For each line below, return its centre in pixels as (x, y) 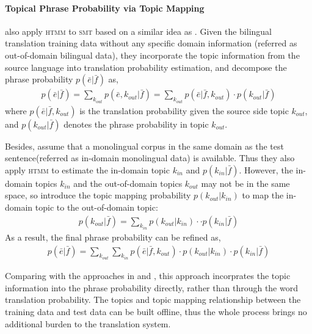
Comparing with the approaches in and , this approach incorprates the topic (148, 276)
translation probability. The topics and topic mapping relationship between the (153, 300)
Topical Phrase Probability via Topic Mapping (105, 8)
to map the (263, 195)
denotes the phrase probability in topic (136, 124)
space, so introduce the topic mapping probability (98, 195)
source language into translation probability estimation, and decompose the (146, 67)
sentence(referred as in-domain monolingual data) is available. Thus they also (150, 158)
